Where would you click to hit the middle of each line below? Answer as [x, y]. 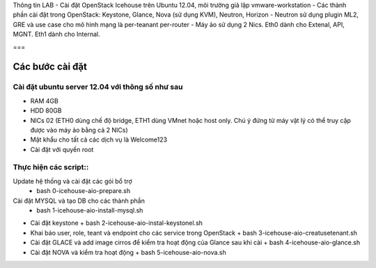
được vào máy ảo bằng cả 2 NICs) [79, 130]
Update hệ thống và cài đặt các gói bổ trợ [72, 181]
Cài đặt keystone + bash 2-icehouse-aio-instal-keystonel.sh [117, 223]
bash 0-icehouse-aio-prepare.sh [84, 191]
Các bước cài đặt [50, 67]
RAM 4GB [44, 101]
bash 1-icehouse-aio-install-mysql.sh [90, 210]
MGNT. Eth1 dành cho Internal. [56, 34]
